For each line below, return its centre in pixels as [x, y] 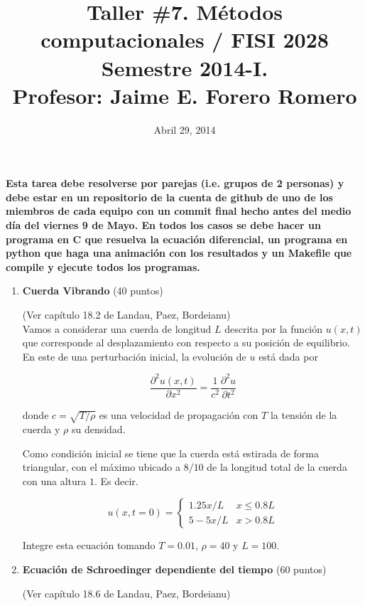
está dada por [288, 356]
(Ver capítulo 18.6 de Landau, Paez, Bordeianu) [126, 593]
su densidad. [98, 429]
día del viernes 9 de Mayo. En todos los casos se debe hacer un [163, 225]
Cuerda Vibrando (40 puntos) [93, 291]
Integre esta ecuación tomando [89, 545]
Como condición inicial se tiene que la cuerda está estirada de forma [170, 453]
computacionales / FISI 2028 [185, 39]
